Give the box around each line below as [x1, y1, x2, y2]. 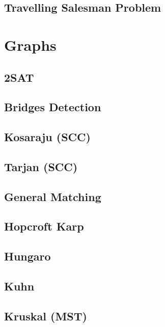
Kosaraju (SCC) [4, 129, 91, 145]
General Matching [4, 188, 101, 204]
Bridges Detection [4, 99, 101, 115]
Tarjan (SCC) [4, 158, 78, 174]
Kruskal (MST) [4, 308, 87, 323]
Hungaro [4, 248, 51, 264]
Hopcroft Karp [4, 218, 84, 234]
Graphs [4, 34, 57, 55]
